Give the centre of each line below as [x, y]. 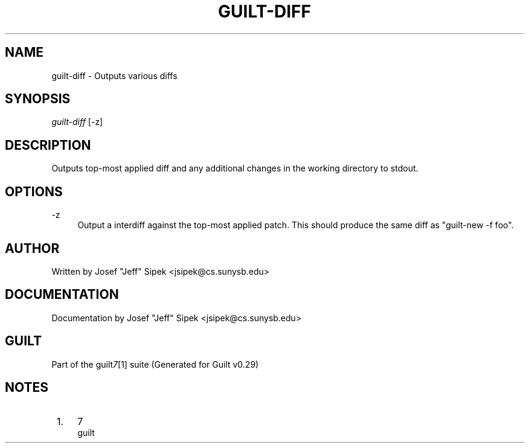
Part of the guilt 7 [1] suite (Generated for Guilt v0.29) [155, 364]
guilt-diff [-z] [77, 122]
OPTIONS [34, 191]
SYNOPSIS [38, 99]
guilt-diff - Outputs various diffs [114, 75]
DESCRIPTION [48, 145]
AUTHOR [32, 248]
